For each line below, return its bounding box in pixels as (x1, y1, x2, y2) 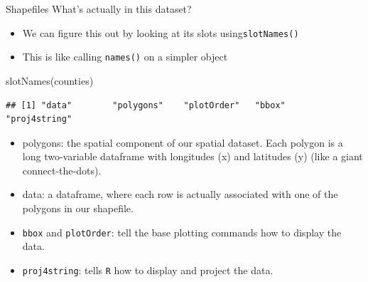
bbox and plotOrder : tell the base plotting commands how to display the (22, 224, 342, 239)
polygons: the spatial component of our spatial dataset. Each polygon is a (22, 135, 343, 150)
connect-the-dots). (22, 162, 102, 177)
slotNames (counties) (6, 73, 94, 88)
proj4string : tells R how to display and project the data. (22, 262, 274, 277)
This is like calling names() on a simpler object (22, 49, 228, 64)
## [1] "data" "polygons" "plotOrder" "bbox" (6, 100, 286, 110)
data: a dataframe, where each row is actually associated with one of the (22, 187, 338, 202)
